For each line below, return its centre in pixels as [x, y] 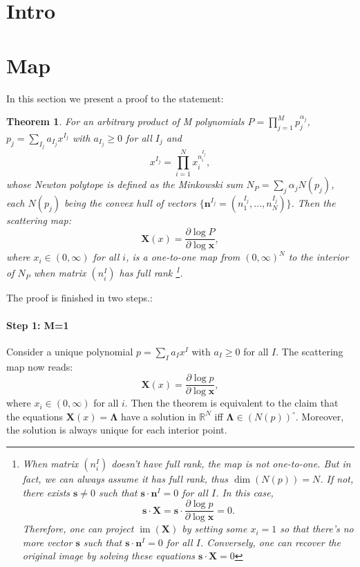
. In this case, [245, 492]
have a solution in [159, 416]
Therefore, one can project [78, 529]
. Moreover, [320, 416]
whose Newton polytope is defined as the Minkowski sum [125, 184]
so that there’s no [317, 529]
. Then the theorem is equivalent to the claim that [231, 403]
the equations [35, 416]
